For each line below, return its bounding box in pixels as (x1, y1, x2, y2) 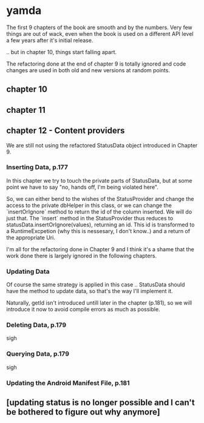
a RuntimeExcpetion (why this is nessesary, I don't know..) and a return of (6, 227, 190, 234)
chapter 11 (6, 104, 46, 115)
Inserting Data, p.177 (6, 163, 68, 172)
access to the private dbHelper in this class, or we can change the (6, 201, 172, 209)
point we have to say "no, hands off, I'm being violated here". (6, 183, 159, 191)
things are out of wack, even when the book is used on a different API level (6, 30, 194, 37)
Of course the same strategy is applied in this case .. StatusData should (6, 281, 185, 288)
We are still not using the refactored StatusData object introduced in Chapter (6, 141, 198, 149)
